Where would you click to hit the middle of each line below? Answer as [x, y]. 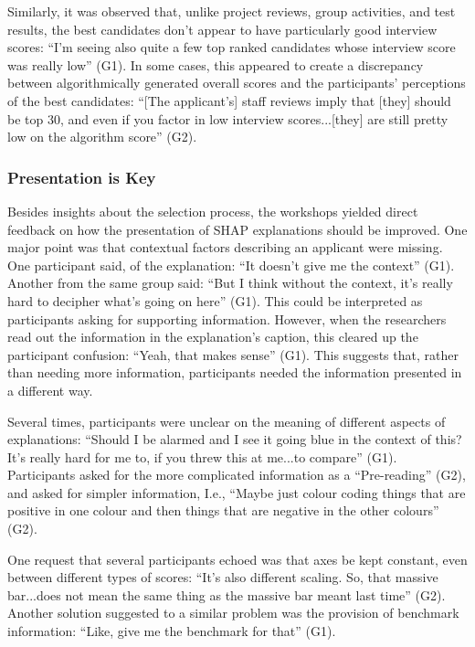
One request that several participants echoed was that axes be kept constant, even [237, 559]
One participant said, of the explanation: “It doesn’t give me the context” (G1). [231, 265]
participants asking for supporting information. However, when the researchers [227, 318]
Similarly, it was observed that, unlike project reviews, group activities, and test [232, 11]
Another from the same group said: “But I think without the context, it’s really [230, 283]
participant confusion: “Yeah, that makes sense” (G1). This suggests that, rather [233, 354]
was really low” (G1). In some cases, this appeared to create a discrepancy [216, 64]
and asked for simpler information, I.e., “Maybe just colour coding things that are [237, 492]
